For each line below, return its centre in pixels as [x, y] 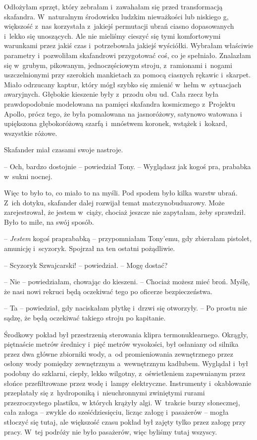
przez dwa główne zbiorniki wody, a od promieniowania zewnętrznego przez [119, 353]
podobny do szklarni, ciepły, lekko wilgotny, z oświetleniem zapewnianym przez [125, 373]
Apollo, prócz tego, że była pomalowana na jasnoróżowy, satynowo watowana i [123, 113]
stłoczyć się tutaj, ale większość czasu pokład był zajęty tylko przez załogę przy [125, 421]
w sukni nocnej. [28, 176]
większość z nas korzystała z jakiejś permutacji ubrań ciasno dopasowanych [119, 26]
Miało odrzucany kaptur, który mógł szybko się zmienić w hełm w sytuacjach [123, 84]
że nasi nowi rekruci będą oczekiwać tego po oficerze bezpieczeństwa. [108, 291]
